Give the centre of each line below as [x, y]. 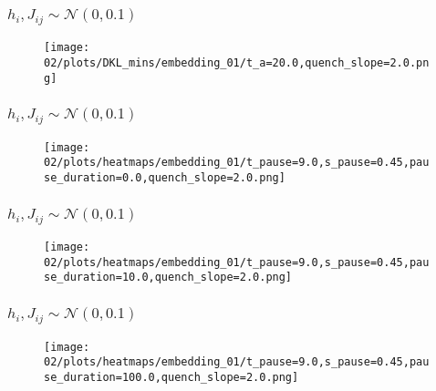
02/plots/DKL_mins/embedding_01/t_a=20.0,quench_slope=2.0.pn [237, 63]
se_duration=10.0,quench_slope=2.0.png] [168, 278]
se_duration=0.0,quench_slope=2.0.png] [165, 178]
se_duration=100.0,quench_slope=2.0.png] [171, 377]
